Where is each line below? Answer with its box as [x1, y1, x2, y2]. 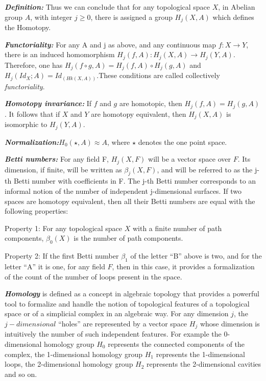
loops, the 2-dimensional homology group [5, 359, 133, 369]
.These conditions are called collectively [96, 70, 220, 81]
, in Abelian [218, 2, 255, 12]
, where [107, 136, 130, 147]
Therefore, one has [5, 59, 63, 70]
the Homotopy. [5, 22, 51, 33]
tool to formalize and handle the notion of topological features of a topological [5, 298, 250, 309]
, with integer [30, 11, 72, 22]
